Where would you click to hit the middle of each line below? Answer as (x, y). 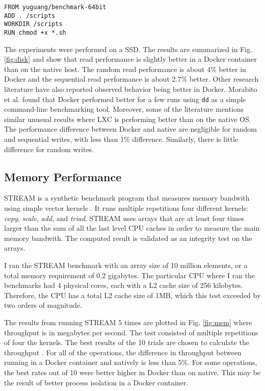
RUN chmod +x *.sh (35, 32)
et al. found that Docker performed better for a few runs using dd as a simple (125, 99)
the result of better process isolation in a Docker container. (96, 382)
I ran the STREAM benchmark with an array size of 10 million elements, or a (126, 265)
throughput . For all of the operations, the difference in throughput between (123, 352)
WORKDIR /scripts (33, 24)
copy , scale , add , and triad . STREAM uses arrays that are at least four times (124, 218)
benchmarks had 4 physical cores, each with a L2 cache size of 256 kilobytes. (124, 285)
